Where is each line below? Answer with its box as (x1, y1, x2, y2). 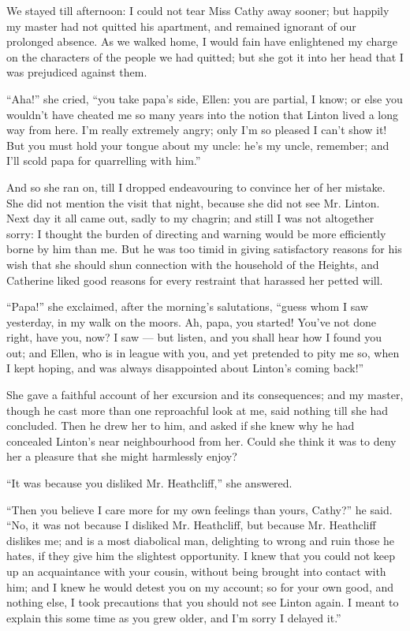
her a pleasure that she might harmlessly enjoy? (6, 448, 237, 465)
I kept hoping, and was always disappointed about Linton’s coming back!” (6, 360, 364, 376)
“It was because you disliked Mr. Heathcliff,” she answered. (6, 475, 293, 491)
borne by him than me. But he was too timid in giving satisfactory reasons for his (6, 241, 402, 257)
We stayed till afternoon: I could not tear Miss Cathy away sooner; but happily (6, 2, 389, 18)
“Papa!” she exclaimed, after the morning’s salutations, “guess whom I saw (6, 298, 368, 315)
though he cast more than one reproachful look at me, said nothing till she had (6, 401, 389, 418)
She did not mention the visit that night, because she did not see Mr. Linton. (6, 194, 380, 211)
